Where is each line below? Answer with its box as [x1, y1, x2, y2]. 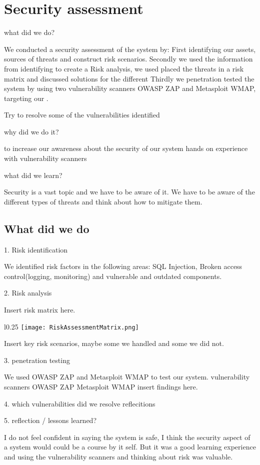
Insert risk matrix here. [4, 304, 75, 315]
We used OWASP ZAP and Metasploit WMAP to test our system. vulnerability [4, 371, 250, 382]
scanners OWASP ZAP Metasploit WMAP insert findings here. [4, 381, 198, 392]
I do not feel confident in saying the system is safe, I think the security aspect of [4, 431, 250, 442]
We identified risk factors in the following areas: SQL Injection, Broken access [4, 261, 242, 271]
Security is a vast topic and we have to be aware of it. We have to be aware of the [4, 186, 255, 197]
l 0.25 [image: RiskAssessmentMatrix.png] [4, 321, 139, 331]
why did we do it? [4, 126, 59, 136]
